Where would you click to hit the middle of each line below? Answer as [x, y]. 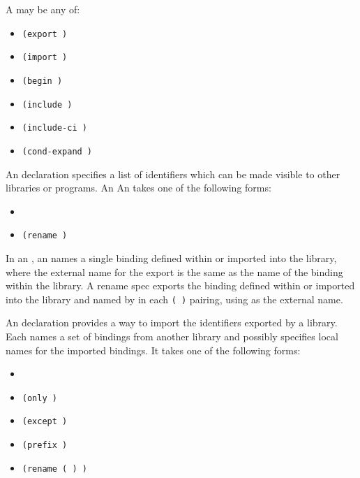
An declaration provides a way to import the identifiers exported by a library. [172, 323]
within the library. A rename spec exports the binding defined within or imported [180, 285]
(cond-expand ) [57, 151]
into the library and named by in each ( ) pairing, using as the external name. [174, 299]
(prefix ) [45, 446]
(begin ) [42, 81]
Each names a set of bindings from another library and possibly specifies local [172, 336]
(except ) [45, 422]
